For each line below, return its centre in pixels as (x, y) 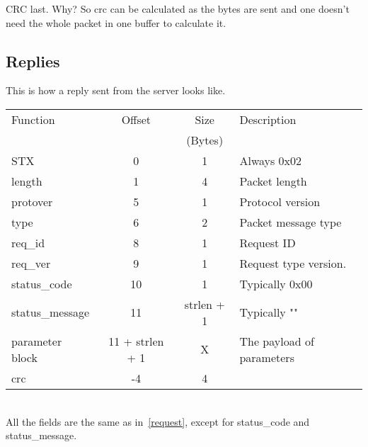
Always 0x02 (271, 160)
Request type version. (293, 263)
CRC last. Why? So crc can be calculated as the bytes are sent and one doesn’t (178, 9)
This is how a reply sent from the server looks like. (116, 90)
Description (268, 119)
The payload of (277, 341)
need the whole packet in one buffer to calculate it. (116, 22)
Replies (33, 61)
